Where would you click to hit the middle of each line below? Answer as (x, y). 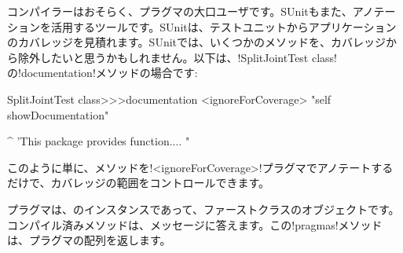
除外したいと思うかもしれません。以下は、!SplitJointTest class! (178, 57)
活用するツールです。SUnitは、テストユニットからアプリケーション (223, 26)
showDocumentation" (58, 114)
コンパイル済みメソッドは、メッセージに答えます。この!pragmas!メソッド (195, 224)
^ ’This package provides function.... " (99, 141)
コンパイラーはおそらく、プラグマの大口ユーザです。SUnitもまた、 (180, 11)
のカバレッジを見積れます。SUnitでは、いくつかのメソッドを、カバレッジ (197, 42)
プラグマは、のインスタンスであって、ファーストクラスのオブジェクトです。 (203, 209)
